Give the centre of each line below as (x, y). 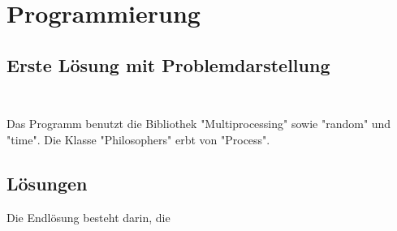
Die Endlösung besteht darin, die (88, 217)
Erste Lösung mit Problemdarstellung (168, 64)
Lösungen (47, 183)
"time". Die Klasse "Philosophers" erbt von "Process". (138, 139)
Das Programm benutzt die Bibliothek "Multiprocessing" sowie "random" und (199, 124)
